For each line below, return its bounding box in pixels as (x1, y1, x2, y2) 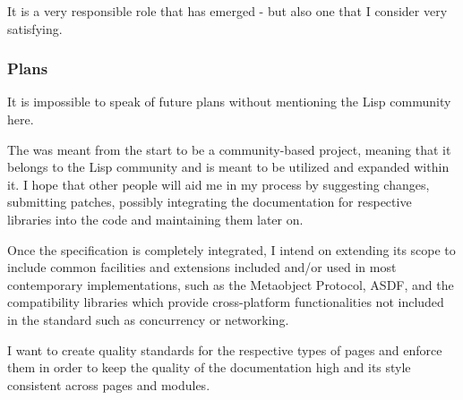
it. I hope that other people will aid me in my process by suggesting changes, (7, 174, 430, 193)
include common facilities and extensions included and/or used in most (7, 258, 397, 277)
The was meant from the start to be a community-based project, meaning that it (7, 140, 451, 158)
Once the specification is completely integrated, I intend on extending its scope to (7, 240, 456, 259)
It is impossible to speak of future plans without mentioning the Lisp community (7, 92, 451, 111)
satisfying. (7, 19, 63, 38)
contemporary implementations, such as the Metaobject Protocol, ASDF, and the (7, 275, 454, 294)
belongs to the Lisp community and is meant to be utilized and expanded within (7, 157, 450, 176)
